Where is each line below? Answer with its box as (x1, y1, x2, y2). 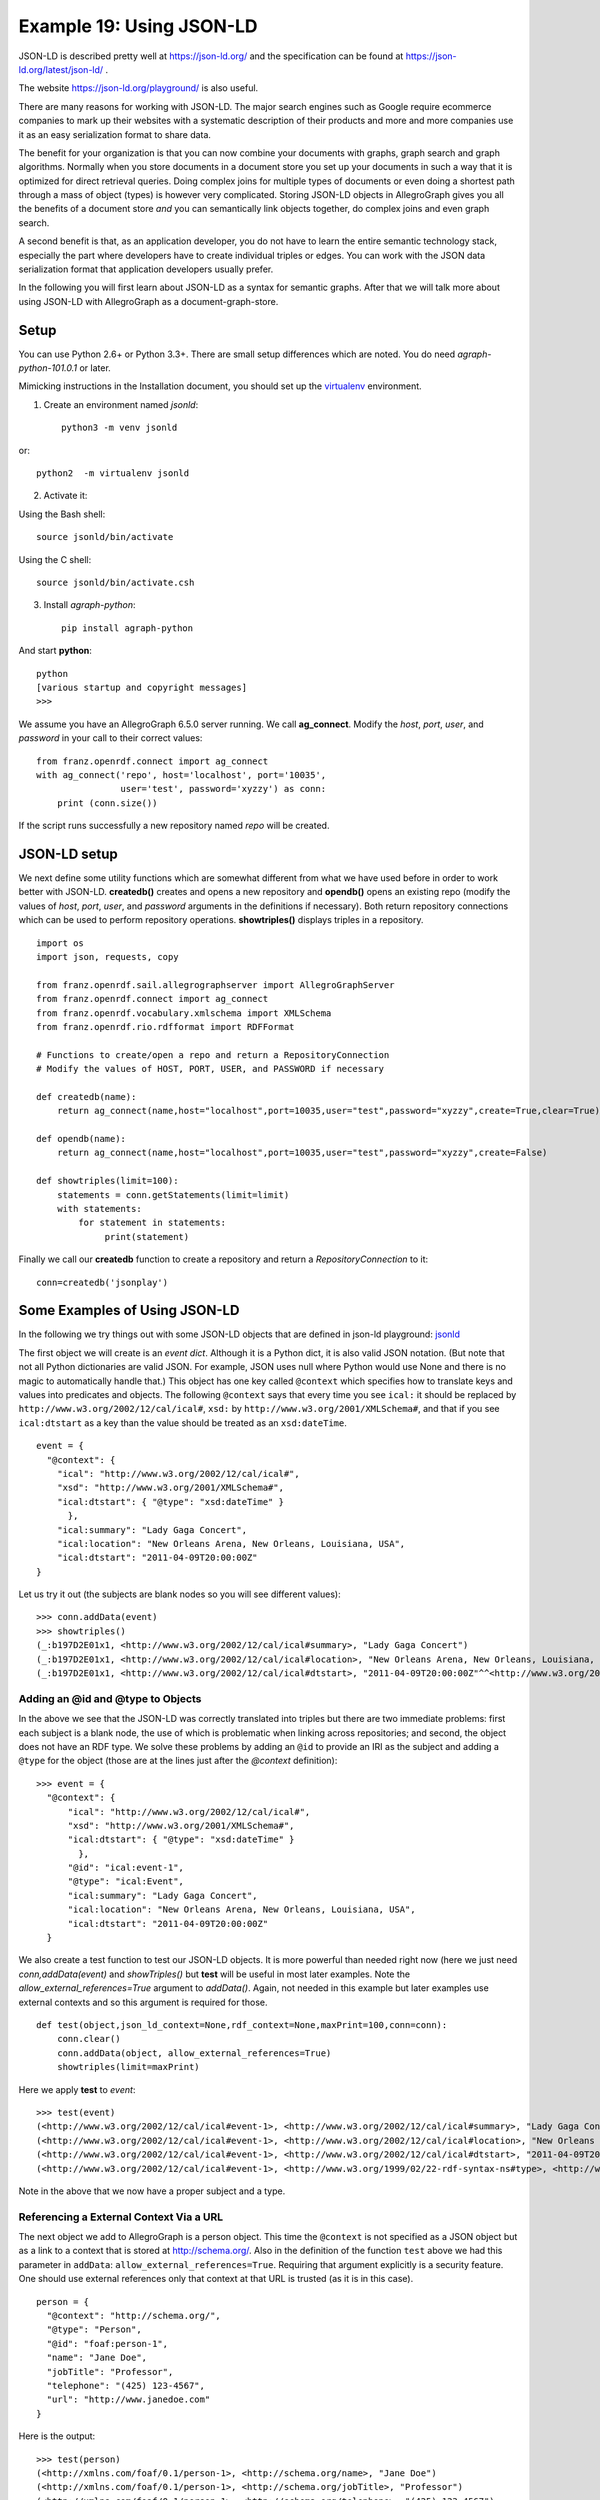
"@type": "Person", (46, 2324, 142, 2335)
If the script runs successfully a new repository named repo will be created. (18, 820, 330, 832)
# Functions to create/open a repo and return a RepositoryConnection (36, 1049, 390, 1060)
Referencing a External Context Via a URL (18, 2210, 224, 2224)
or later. (79, 362, 112, 374)
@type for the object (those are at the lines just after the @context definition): (18, 1755, 338, 1767)
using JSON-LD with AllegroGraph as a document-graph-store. (18, 295, 279, 307)
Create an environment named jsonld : (43, 398, 199, 410)
